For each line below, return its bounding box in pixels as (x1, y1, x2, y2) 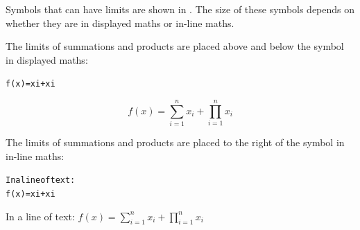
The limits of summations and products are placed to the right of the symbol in (6, 135, 345, 150)
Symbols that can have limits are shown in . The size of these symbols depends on (6, 2, 355, 16)
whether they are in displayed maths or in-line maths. (6, 15, 234, 30)
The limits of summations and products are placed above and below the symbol (6, 39, 344, 53)
